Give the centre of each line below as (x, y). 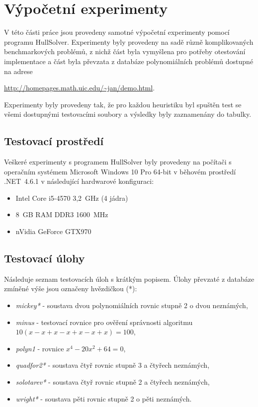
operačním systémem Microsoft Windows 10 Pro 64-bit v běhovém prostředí (120, 171)
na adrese (18, 71)
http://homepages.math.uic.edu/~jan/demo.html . (80, 88)
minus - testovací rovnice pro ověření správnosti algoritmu (104, 322)
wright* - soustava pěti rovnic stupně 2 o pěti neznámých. (104, 398)
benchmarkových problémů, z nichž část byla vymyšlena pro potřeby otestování (125, 51)
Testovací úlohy (44, 258)
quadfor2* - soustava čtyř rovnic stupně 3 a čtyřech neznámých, (113, 365)
